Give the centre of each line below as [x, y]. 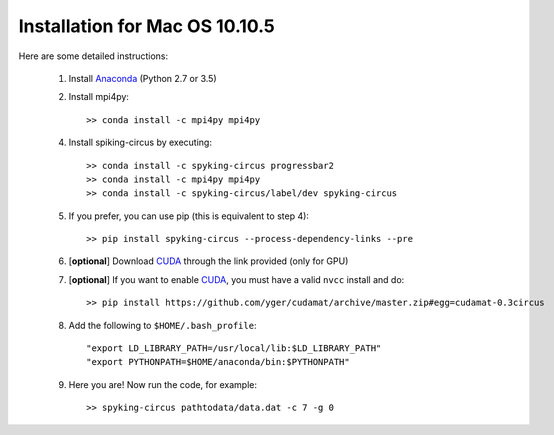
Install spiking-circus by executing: [140, 142]
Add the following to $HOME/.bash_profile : [162, 325]
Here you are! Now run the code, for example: [162, 384]
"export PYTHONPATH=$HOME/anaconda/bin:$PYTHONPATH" [218, 362]
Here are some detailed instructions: [93, 56]
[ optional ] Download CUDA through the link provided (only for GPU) [208, 261]
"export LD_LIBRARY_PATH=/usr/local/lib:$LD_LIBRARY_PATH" [234, 348]
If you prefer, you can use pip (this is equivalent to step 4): [189, 216]
